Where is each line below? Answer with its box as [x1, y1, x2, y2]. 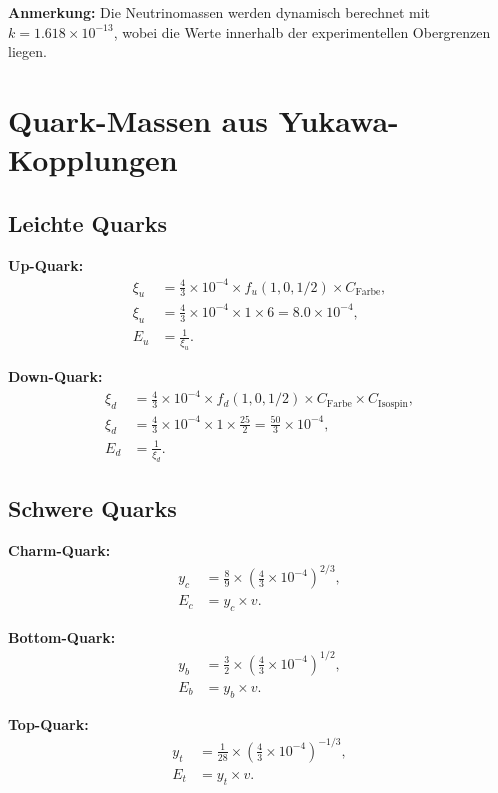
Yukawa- [278, 99, 399, 140]
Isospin [378, 398, 408, 409]
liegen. [8, 41, 47, 62]
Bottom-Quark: [8, 626, 116, 647]
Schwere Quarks [8, 493, 177, 524]
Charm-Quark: [8, 539, 111, 560]
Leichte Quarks [8, 207, 168, 238]
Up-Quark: [8, 254, 84, 275]
